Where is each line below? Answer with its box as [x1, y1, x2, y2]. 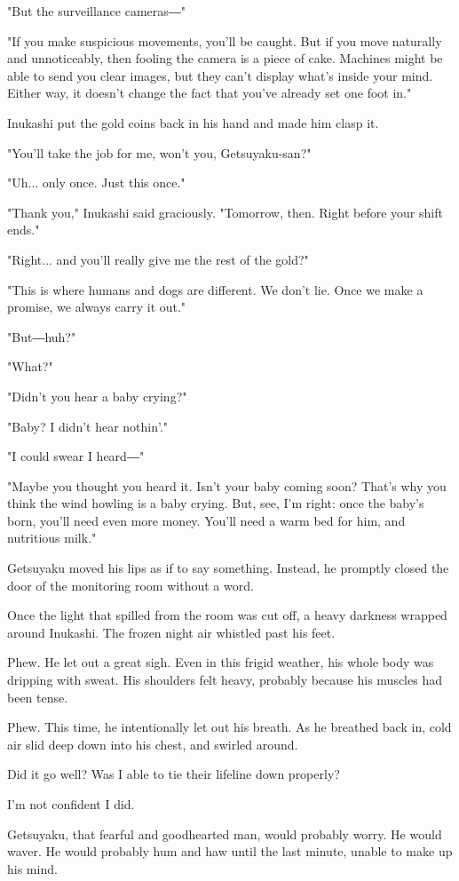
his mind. [7, 859, 58, 877]
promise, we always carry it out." [7, 298, 186, 316]
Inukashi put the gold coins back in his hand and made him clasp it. [7, 113, 379, 131]
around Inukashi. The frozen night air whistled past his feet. [7, 623, 336, 641]
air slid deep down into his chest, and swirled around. [7, 734, 298, 753]
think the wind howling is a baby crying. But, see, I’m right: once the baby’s [7, 494, 424, 512]
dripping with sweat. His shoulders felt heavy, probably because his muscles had [7, 671, 442, 689]
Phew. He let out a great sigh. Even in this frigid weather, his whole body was [7, 653, 434, 671]
